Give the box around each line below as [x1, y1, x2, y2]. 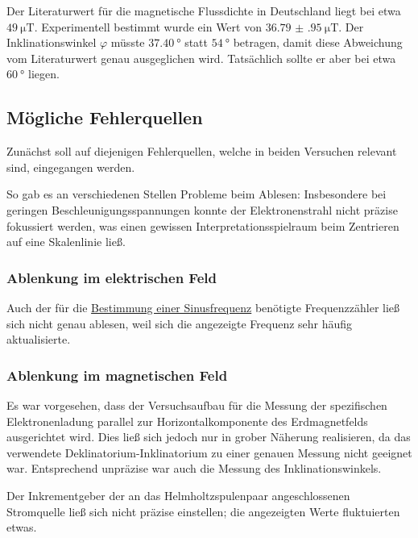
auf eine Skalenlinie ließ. [6, 233, 126, 250]
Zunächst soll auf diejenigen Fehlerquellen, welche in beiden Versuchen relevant [6, 143, 397, 160]
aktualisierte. [6, 331, 71, 348]
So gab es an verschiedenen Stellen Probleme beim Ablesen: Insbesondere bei [6, 186, 387, 202]
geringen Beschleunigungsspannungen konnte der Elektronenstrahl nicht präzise [6, 201, 398, 218]
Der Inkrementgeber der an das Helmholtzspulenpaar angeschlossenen [6, 486, 350, 503]
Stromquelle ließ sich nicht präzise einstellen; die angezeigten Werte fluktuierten [6, 503, 400, 519]
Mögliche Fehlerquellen [6, 105, 203, 130]
